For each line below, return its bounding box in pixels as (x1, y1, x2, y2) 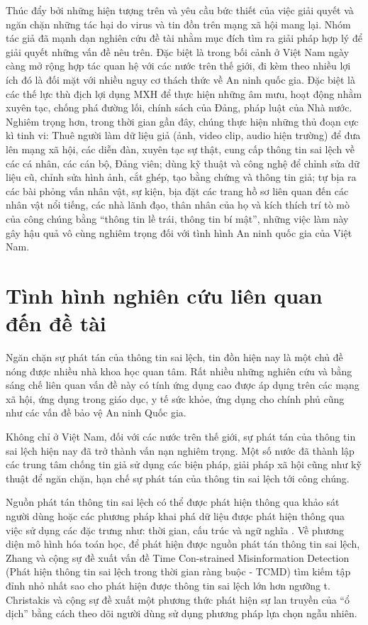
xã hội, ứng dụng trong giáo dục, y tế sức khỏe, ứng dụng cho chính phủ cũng (6, 391, 345, 406)
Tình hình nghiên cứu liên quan (6, 280, 323, 309)
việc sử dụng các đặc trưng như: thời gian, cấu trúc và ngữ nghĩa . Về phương (6, 522, 344, 537)
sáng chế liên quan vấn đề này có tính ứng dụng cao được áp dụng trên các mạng (6, 377, 359, 392)
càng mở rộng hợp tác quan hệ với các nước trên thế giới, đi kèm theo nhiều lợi (6, 58, 351, 73)
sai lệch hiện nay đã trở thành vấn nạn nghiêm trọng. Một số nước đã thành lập (6, 443, 355, 458)
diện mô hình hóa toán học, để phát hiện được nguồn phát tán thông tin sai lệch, (6, 536, 360, 551)
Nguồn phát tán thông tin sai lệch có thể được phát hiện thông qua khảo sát (6, 494, 340, 509)
